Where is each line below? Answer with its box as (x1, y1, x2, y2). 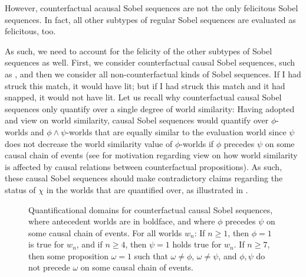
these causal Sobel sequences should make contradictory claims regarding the (5, 172, 283, 184)
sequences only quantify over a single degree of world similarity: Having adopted (5, 102, 295, 115)
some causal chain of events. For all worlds (28, 226, 182, 239)
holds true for (172, 238, 222, 250)
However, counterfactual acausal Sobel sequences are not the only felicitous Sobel (5, 2, 298, 14)
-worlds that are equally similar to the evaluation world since (66, 125, 287, 138)
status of (5, 183, 36, 195)
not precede (28, 261, 70, 273)
